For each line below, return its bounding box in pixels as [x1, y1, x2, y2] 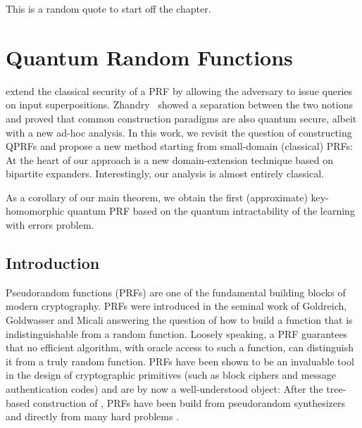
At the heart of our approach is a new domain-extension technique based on [6, 152, 334, 167]
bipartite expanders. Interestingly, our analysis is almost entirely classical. [6, 166, 324, 181]
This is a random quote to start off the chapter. [6, 1, 211, 15]
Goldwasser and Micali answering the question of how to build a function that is [6, 313, 353, 327]
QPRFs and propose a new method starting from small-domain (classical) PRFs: [6, 139, 353, 153]
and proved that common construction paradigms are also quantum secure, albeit [6, 111, 357, 125]
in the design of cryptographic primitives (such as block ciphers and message [6, 367, 336, 382]
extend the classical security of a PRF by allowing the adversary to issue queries [6, 83, 353, 98]
